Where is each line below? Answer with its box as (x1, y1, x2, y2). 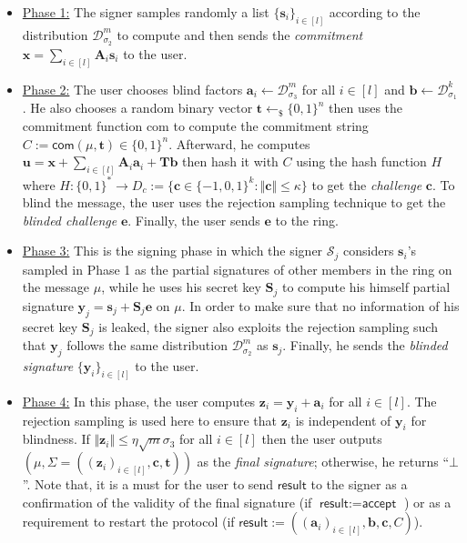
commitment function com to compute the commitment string (22, 116, 369, 136)
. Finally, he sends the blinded (282, 336, 448, 355)
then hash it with (182, 152, 279, 171)
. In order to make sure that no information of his (181, 296, 460, 315)
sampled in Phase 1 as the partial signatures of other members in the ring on (22, 259, 452, 278)
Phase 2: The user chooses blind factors (22, 79, 243, 98)
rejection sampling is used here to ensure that (22, 410, 278, 429)
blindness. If (22, 429, 90, 448)
